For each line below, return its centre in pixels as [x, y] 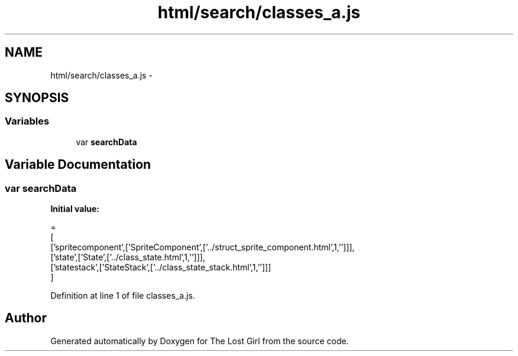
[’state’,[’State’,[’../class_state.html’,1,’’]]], [128, 257]
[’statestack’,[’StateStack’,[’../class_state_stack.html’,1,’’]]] [161, 267]
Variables [27, 121]
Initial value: [75, 209]
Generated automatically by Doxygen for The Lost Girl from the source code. [200, 341]
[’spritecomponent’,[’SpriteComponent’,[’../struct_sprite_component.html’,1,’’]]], [203, 247]
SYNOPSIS [37, 98]
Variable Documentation [78, 165]
